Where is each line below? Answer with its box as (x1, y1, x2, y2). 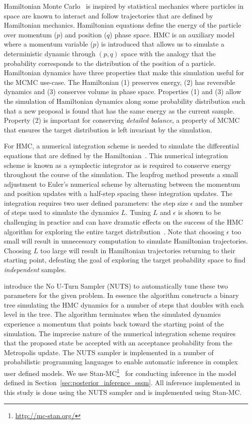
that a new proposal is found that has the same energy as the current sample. (4, 105, 235, 115)
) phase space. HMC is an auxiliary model (110, 29, 235, 39)
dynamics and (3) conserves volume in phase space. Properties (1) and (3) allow (4, 86, 241, 97)
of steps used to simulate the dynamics (4, 207, 119, 217)
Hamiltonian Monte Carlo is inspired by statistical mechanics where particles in (4, 1, 244, 11)
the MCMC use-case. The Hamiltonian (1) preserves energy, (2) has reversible (4, 77, 235, 87)
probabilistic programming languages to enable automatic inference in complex (4, 357, 238, 367)
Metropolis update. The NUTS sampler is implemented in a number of (4, 347, 214, 357)
